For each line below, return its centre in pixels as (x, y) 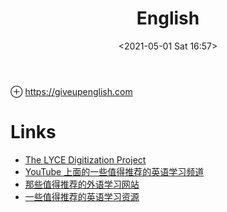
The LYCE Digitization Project (85, 159)
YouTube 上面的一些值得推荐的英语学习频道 (114, 171)
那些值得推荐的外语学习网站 (82, 184)
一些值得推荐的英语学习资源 (82, 196)
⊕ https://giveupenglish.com (71, 91)
